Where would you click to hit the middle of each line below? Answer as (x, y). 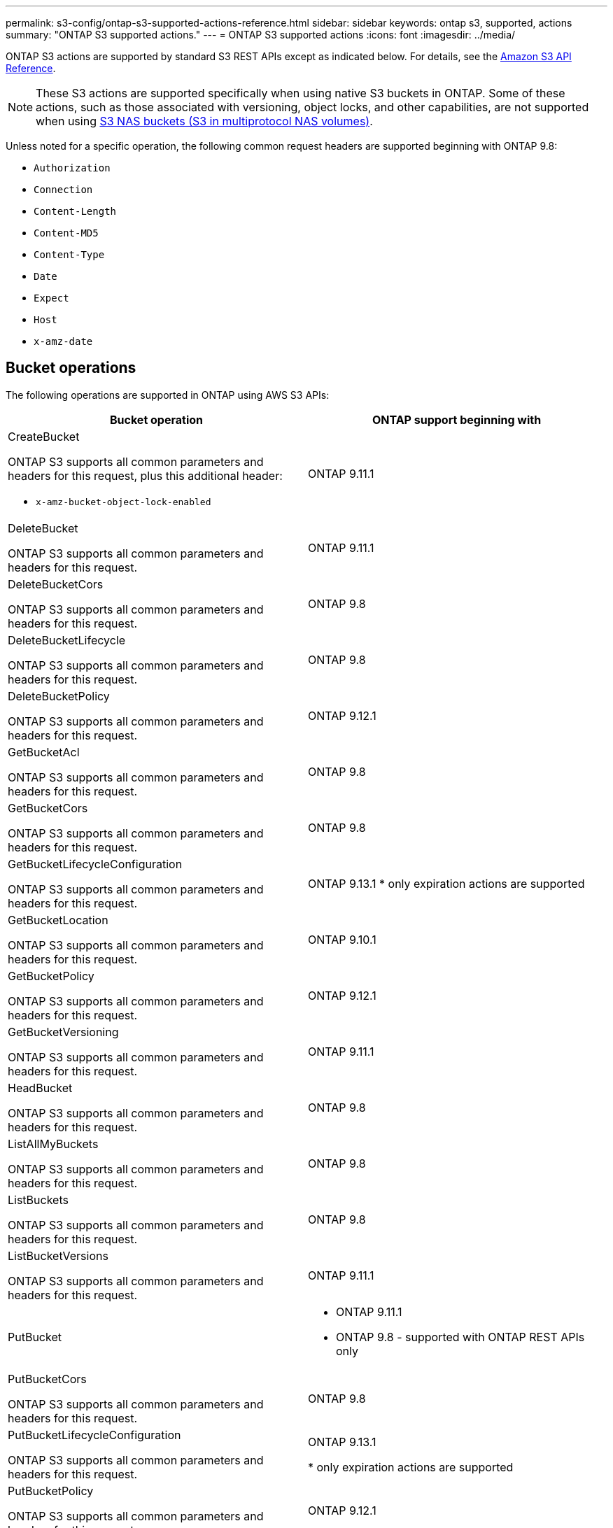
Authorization (72, 168)
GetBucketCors (48, 808)
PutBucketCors (47, 1379)
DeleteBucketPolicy (59, 696)
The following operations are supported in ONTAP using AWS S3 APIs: (168, 395)
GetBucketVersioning (63, 1032)
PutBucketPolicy (51, 1491)
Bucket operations (71, 368)
